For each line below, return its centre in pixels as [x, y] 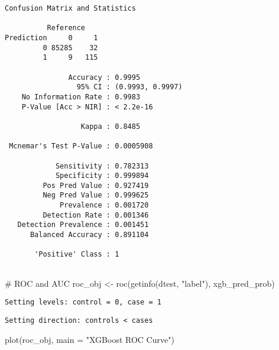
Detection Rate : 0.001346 [96, 215]
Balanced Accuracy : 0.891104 [89, 235]
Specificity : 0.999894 [102, 176]
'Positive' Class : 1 [77, 255]
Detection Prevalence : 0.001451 [83, 225]
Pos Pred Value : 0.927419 [96, 185]
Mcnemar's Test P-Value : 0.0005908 [81, 146]
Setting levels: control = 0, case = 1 [83, 302]
